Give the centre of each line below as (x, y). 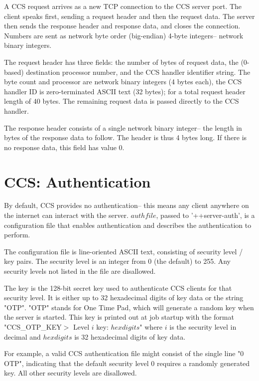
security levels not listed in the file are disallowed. (80, 271)
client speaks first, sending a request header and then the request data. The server (129, 16)
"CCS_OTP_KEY (33, 326)
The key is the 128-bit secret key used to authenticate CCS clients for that (118, 287)
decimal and (22, 336)
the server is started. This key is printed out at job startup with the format (119, 317)
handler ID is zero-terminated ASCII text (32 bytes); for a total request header (125, 91)
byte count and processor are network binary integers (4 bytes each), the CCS (123, 82)
